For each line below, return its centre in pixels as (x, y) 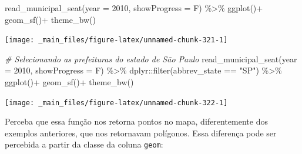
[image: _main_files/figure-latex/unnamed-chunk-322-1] (116, 103)
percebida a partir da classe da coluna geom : (84, 144)
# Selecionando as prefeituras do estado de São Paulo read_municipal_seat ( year (151, 58)
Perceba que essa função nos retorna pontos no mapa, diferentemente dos (136, 121)
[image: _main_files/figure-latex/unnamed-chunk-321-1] (116, 40)
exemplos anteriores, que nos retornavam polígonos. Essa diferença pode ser (141, 133)
